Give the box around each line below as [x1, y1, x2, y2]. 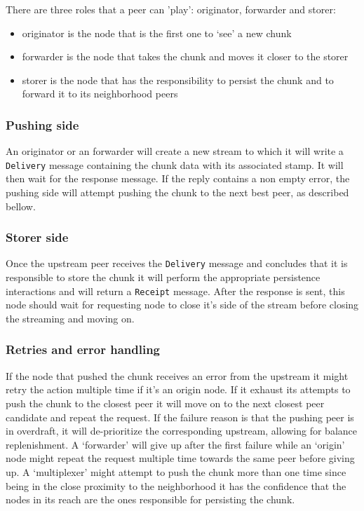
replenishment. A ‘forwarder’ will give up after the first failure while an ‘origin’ [6, 437, 345, 451]
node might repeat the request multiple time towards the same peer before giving [6, 451, 355, 465]
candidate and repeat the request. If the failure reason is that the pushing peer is [6, 409, 354, 424]
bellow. [6, 198, 36, 213]
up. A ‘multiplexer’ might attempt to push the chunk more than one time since [6, 464, 346, 479]
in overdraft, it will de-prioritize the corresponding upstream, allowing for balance [6, 423, 358, 438]
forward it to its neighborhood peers [22, 86, 178, 101]
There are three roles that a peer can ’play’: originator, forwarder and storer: [6, 2, 336, 16]
